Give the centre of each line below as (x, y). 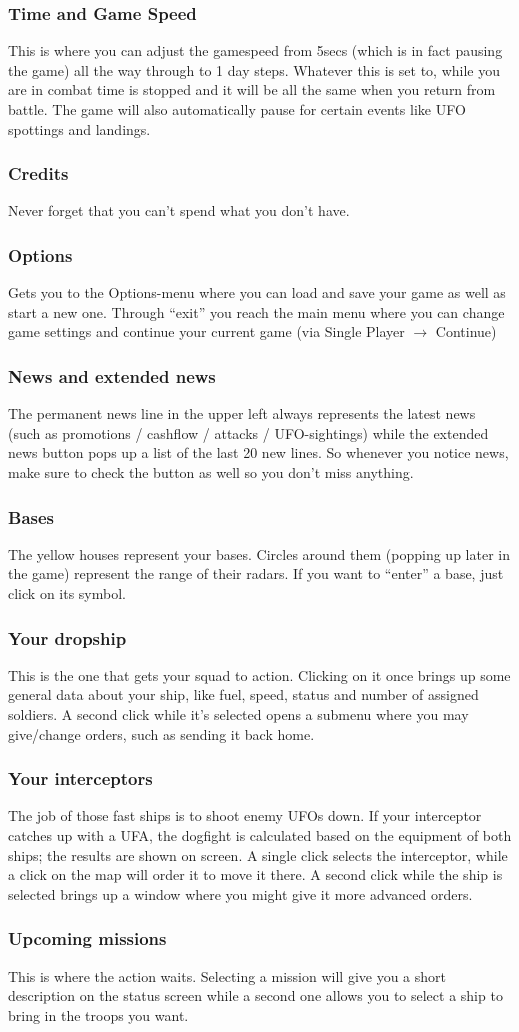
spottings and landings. (79, 128)
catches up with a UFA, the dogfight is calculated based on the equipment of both (260, 835)
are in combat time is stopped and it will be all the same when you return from (252, 89)
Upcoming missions (87, 938)
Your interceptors (80, 778)
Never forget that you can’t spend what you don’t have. (179, 210)
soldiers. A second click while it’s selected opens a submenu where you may (238, 714)
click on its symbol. (67, 593)
